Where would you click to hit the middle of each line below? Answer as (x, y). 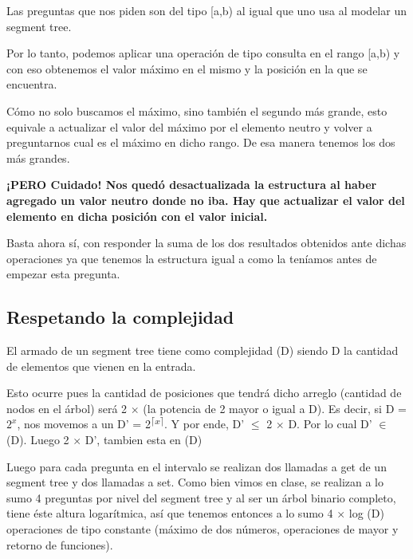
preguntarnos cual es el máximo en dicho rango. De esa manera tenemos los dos (201, 142)
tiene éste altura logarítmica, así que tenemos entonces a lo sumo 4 (170, 513)
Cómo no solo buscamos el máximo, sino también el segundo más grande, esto (197, 110)
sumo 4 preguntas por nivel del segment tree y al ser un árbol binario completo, (201, 497)
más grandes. (38, 157)
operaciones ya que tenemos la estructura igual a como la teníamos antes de (192, 258)
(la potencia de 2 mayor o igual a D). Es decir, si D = (275, 408)
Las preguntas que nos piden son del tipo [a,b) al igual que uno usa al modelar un (206, 10)
